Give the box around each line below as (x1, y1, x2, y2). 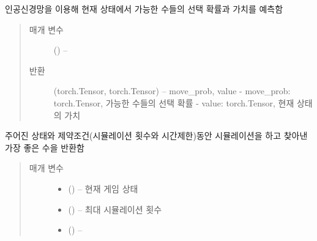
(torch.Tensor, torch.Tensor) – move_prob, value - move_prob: (53, 84, 291, 97)
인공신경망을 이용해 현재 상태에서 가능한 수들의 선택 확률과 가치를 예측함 (5, 2, 283, 15)
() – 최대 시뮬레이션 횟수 (68, 202, 162, 215)
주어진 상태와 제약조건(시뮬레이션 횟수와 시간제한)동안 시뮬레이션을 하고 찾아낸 (5, 129, 308, 142)
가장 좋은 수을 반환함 (5, 141, 84, 154)
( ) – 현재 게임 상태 (68, 182, 138, 195)
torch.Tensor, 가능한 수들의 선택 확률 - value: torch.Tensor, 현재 (53, 96, 294, 109)
